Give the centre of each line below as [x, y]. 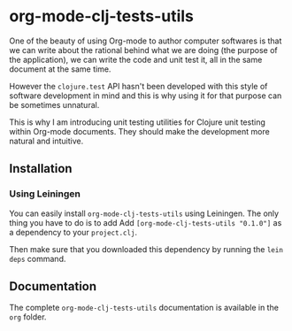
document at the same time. [60, 69]
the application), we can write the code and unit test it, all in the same [136, 59]
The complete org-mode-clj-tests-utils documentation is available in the [144, 308]
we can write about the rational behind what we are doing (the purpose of [144, 50]
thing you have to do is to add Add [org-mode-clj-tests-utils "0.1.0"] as [146, 222]
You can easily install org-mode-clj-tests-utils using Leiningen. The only [144, 213]
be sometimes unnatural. [54, 104]
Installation [41, 169]
